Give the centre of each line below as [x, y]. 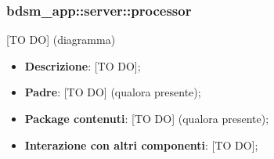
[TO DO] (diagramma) [61, 40]
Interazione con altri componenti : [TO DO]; [141, 145]
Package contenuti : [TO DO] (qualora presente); [147, 118]
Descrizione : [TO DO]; [83, 65]
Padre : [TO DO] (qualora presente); [113, 92]
